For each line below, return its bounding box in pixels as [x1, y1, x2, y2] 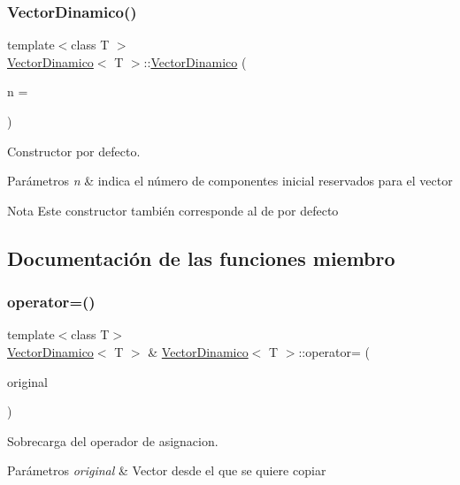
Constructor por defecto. [7, 141, 141, 160]
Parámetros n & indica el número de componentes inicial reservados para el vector [7, 171, 453, 190]
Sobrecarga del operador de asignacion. [7, 431, 218, 450]
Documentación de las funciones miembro [7, 244, 395, 271]
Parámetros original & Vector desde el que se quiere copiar [7, 461, 326, 480]
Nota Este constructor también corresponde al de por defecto [7, 201, 339, 219]
